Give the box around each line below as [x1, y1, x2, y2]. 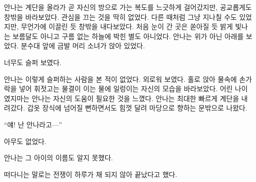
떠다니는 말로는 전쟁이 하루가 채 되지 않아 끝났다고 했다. [4, 169, 177, 179]
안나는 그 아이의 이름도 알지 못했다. [4, 152, 113, 163]
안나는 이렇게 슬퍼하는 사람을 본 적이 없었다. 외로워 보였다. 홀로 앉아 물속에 [4, 73, 237, 84]
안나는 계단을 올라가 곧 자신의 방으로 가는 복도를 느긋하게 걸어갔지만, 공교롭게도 [4, 2, 252, 12]
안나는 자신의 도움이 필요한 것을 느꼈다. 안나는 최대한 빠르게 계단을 [32, 93, 239, 103]
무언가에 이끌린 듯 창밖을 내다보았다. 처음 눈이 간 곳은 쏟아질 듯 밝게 [21, 21, 233, 32]
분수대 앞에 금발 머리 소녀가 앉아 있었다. [21, 40, 145, 51]
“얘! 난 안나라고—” [4, 119, 62, 129]
